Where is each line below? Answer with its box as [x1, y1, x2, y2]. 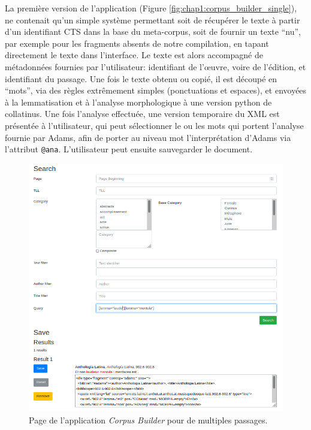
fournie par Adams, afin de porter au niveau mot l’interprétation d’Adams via [5, 131, 291, 143]
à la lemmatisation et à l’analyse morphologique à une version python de [5, 95, 272, 108]
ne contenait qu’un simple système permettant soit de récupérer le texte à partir [5, 13, 300, 26]
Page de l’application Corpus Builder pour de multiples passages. [29, 414, 268, 426]
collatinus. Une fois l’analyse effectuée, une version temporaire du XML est [5, 107, 280, 120]
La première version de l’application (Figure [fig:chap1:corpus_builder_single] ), [5, 2, 297, 14]
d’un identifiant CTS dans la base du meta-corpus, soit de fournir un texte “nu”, [5, 25, 301, 38]
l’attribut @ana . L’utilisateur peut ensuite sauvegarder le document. [5, 143, 253, 155]
